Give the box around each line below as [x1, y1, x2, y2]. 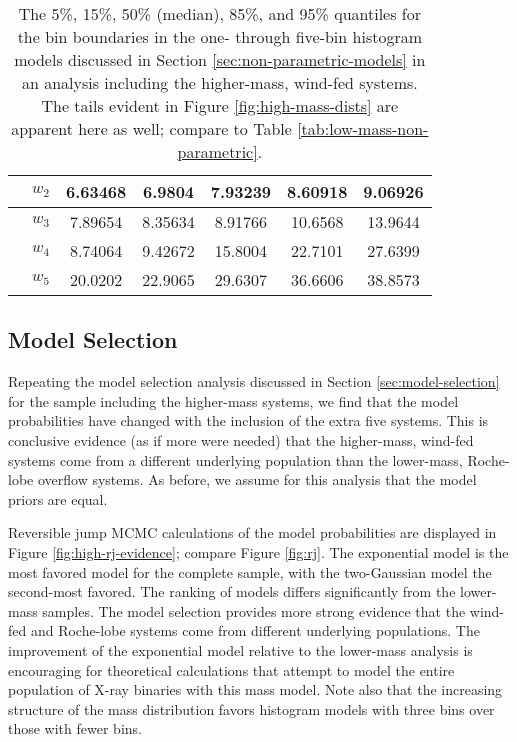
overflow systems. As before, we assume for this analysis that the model [37, 469, 477, 490]
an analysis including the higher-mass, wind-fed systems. [21, 71, 418, 94]
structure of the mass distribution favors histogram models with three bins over [8, 698, 495, 719]
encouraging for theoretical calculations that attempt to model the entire [8, 659, 455, 680]
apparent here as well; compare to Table [11, 117, 292, 140]
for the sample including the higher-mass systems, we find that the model [8, 390, 459, 411]
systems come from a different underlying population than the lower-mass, [8, 449, 463, 470]
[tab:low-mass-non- [297, 117, 429, 140]
